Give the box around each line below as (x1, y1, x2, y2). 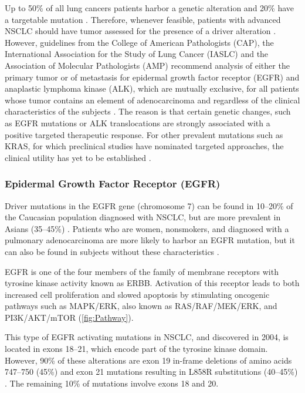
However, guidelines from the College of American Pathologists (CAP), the (5, 36, 274, 48)
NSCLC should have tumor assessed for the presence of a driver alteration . (5, 25, 276, 37)
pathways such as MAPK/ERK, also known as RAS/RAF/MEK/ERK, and (5, 300, 277, 312)
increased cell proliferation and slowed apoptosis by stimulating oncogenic (5, 288, 270, 300)
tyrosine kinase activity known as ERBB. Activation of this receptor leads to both (5, 277, 300, 289)
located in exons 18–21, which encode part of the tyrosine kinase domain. (5, 342, 268, 355)
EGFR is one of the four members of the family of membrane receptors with (5, 265, 279, 277)
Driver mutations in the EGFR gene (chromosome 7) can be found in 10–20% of (5, 199, 293, 211)
